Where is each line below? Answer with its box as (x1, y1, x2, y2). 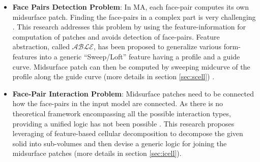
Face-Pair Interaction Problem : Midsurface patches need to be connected (12, 88, 254, 99)
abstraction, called (12, 41, 70, 52)
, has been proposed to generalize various (93, 41, 222, 52)
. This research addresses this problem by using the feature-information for (12, 21, 246, 32)
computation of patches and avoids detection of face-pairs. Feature (12, 31, 220, 42)
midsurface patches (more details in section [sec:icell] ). (12, 148, 182, 158)
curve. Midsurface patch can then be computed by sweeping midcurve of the (12, 61, 250, 72)
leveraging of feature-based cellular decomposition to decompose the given (12, 128, 243, 139)
